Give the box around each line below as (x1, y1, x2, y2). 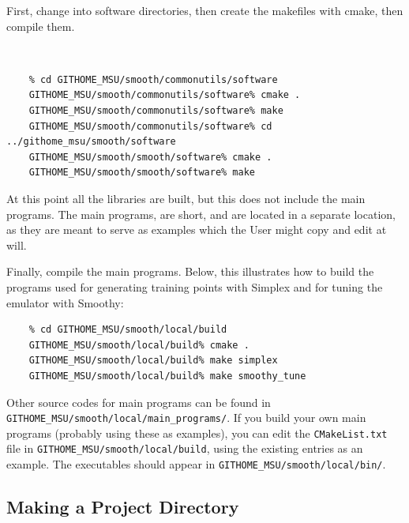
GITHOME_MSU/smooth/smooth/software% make (28, 167, 255, 179)
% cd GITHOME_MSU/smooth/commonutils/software (28, 73, 278, 85)
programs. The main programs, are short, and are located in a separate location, (6, 205, 396, 222)
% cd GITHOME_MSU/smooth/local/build (28, 324, 227, 336)
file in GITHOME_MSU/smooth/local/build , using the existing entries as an (6, 440, 363, 457)
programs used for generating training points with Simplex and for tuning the (6, 278, 383, 295)
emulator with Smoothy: (6, 294, 124, 310)
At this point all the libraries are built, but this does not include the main (6, 190, 366, 206)
